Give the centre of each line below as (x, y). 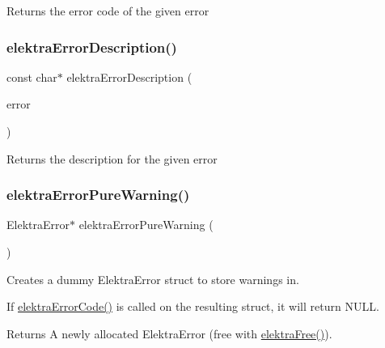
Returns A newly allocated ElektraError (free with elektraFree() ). (169, 333)
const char (32, 76)
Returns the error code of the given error (108, 11)
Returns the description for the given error (112, 158)
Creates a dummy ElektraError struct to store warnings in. (153, 279)
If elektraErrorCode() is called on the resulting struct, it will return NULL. (193, 306)
